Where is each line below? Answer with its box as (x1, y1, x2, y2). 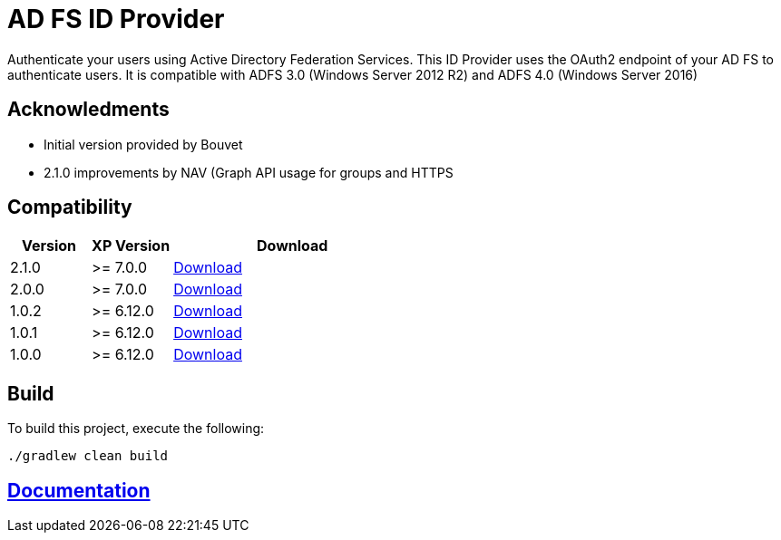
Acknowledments (7, 98, 170, 121)
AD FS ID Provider (7, 4, 225, 34)
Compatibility (7, 196, 132, 219)
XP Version (92, 236, 171, 256)
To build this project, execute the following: (7, 420, 265, 437)
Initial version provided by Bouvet (44, 136, 243, 152)
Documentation (7, 478, 151, 502)
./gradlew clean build (7, 448, 169, 464)
